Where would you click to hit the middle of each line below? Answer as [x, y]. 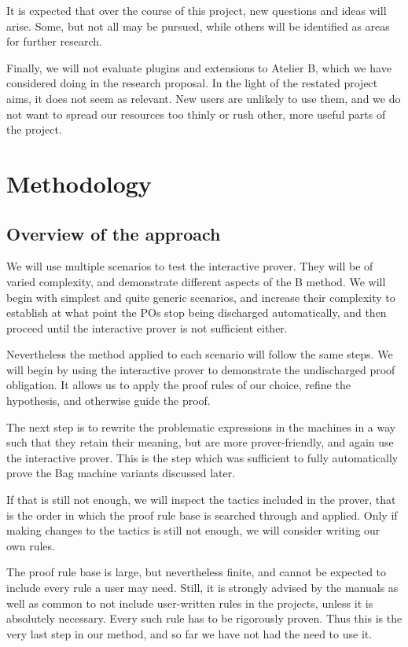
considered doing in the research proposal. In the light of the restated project [192, 83]
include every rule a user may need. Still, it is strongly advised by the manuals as [202, 588]
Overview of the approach [114, 233]
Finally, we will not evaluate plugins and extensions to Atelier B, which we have [199, 67]
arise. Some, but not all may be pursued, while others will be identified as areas [198, 26]
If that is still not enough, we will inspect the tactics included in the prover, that [201, 500]
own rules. [31, 545]
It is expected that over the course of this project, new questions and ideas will [197, 10]
